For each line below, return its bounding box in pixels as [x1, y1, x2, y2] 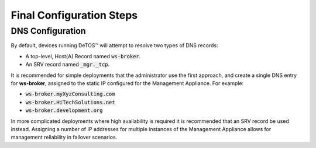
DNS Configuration [11, 26, 86, 36]
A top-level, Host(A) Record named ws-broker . [25, 52, 141, 59]
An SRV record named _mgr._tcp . [25, 61, 110, 68]
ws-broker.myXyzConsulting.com [25, 91, 115, 97]
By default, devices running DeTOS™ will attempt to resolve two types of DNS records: [11, 42, 219, 49]
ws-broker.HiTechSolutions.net [25, 99, 115, 105]
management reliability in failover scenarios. [11, 134, 118, 141]
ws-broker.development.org [25, 107, 103, 114]
